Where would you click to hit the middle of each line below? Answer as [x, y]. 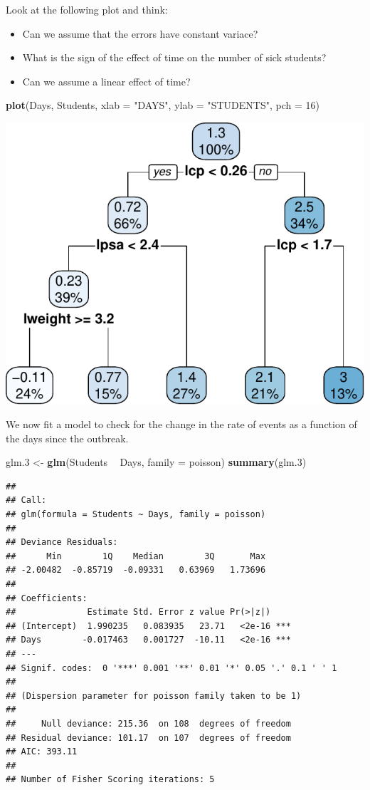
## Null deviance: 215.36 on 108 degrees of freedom [148, 723]
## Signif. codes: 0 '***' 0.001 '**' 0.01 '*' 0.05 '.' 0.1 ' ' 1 [171, 668]
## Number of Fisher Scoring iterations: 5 [110, 780]
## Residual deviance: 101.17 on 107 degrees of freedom [148, 738]
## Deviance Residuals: [62, 542]
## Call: [26, 500]
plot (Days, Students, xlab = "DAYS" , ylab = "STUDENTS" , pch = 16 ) [163, 105]
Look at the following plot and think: [87, 9]
